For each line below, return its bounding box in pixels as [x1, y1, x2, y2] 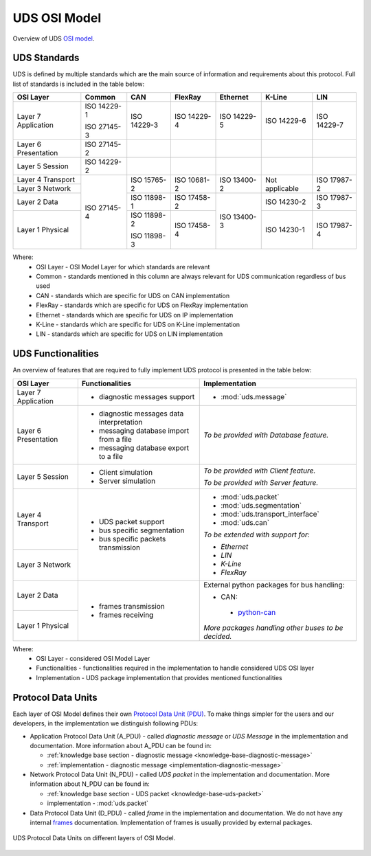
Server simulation [98, 476, 156, 486]
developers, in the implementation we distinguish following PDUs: [12, 719, 199, 728]
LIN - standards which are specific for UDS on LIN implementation [36, 330, 223, 338]
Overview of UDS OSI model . [12, 34, 95, 43]
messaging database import [98, 426, 190, 436]
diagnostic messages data [98, 409, 184, 418]
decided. [203, 631, 232, 641]
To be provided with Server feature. [203, 477, 319, 487]
